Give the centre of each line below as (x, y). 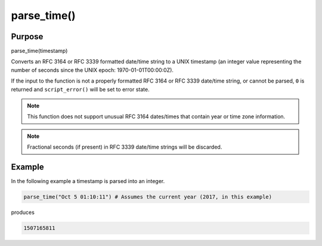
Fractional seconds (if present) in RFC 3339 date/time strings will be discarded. (125, 147)
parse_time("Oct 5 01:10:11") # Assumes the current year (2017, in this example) (148, 197)
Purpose (27, 37)
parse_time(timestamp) (39, 51)
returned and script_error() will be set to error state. (80, 89)
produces (23, 212)
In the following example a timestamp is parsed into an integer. (88, 181)
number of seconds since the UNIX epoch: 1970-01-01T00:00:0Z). (92, 70)
